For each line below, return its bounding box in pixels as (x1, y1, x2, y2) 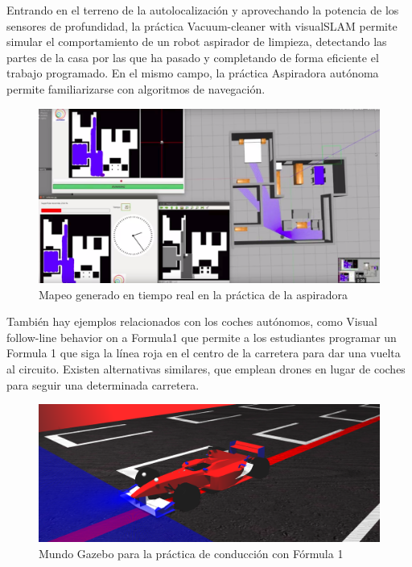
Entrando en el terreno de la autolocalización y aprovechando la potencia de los (6, 2, 399, 18)
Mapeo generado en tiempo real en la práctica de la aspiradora (39, 286, 348, 302)
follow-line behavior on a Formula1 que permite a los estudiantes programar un (6, 328, 397, 345)
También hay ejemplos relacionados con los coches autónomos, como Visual (6, 313, 377, 330)
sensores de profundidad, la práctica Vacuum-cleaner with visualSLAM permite (6, 17, 398, 34)
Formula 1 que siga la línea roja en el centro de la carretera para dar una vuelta (6, 344, 401, 361)
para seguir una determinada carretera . (6, 376, 200, 393)
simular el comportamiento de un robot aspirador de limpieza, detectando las (6, 33, 387, 50)
